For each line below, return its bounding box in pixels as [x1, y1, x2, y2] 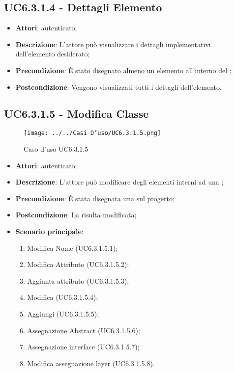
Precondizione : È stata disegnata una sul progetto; [15, 193, 175, 203]
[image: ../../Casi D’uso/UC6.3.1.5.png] [24, 130, 161, 137]
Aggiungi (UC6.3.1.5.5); [27, 308, 99, 319]
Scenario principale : [15, 226, 84, 236]
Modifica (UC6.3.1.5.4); [27, 292, 98, 302]
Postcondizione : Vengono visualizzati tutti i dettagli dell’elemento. [15, 81, 222, 92]
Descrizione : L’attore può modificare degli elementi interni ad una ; [15, 177, 224, 187]
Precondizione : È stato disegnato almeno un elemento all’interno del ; [15, 65, 232, 75]
